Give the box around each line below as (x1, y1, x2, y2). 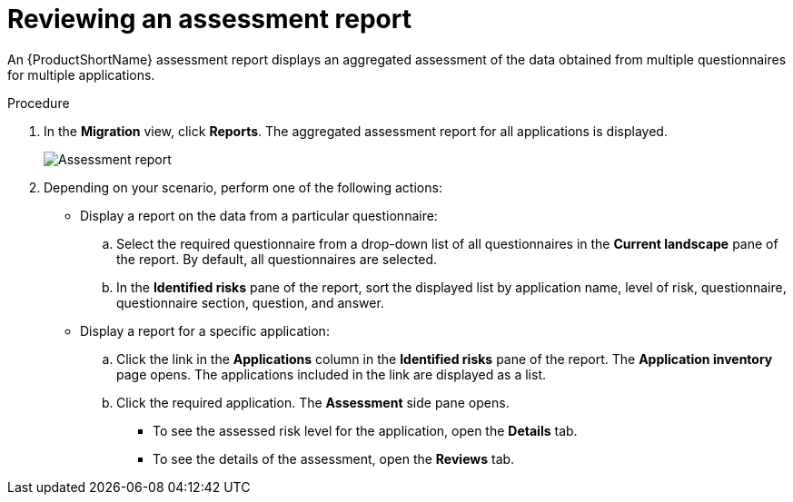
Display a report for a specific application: (80, 322, 330, 339)
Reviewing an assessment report (7, 4, 411, 34)
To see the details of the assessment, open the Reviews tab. (153, 450, 515, 467)
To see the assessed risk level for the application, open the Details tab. (153, 422, 578, 438)
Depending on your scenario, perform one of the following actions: (44, 179, 442, 195)
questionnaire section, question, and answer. (116, 294, 384, 310)
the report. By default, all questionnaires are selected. (116, 251, 438, 267)
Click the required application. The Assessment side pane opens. (116, 394, 510, 410)
